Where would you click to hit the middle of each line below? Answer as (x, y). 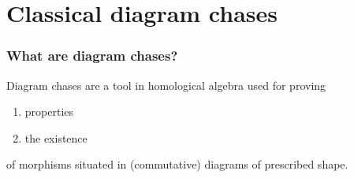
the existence (56, 137)
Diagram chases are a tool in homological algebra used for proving (166, 85)
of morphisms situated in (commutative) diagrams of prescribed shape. (177, 164)
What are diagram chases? (92, 56)
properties (49, 111)
